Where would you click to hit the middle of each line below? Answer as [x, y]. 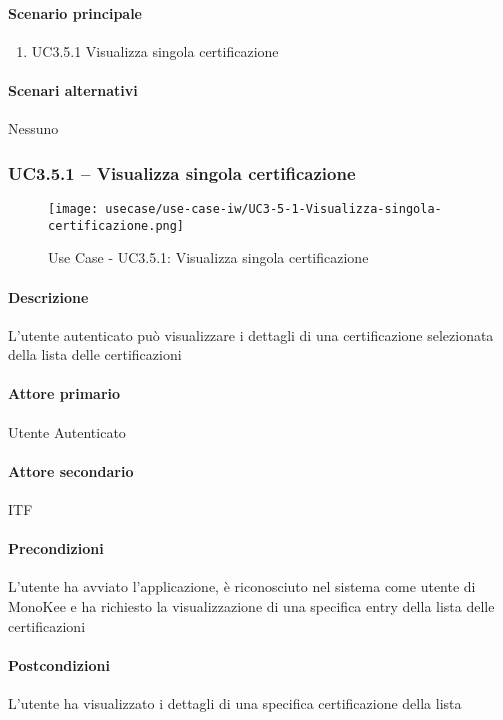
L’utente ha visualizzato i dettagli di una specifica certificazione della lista [235, 703]
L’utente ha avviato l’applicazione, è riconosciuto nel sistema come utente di [242, 586]
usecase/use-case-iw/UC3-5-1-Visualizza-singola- [273, 209]
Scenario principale [75, 12]
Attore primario [64, 393]
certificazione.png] [116, 225]
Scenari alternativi [73, 89]
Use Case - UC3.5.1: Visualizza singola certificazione [208, 257]
